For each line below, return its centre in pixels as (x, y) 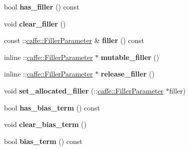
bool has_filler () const (42, 6)
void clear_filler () (35, 23)
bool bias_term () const (43, 141)
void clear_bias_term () (45, 124)
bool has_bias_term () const (52, 107)
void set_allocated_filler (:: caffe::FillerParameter (84, 90)
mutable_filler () (130, 57)
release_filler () (127, 74)
